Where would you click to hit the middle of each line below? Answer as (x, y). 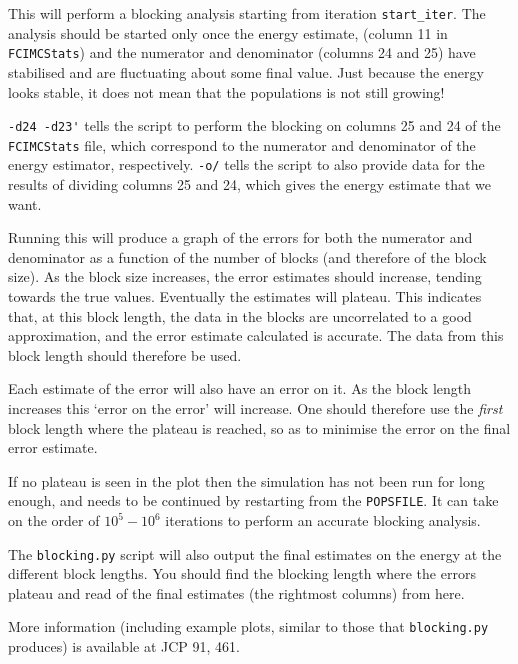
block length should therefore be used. (125, 354)
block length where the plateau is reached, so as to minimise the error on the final (259, 427)
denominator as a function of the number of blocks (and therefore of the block (247, 256)
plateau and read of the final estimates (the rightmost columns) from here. (236, 592)
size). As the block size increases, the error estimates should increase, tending (245, 276)
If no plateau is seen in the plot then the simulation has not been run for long (246, 480)
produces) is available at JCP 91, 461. (124, 646)
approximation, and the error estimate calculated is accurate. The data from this (256, 335)
